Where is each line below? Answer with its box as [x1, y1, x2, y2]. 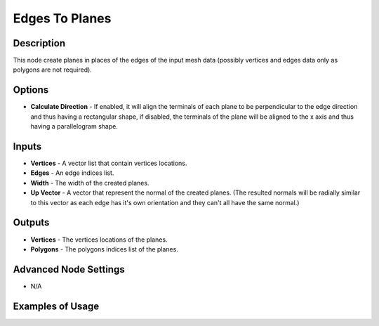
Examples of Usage [13, 300, 100, 312]
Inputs [13, 141, 42, 152]
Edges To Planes [13, 11, 112, 26]
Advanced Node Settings [13, 263, 126, 275]
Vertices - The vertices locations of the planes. [30, 235, 168, 244]
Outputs [13, 216, 50, 228]
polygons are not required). [13, 65, 93, 74]
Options [13, 84, 49, 96]
